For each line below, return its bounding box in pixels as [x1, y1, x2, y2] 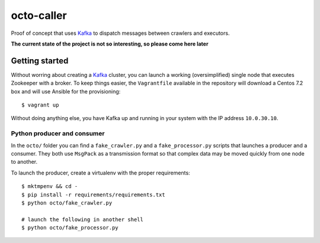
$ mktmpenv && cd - [21, 183, 78, 190]
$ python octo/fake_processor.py [21, 225, 119, 231]
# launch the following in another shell [21, 216, 143, 223]
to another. [11, 158, 38, 166]
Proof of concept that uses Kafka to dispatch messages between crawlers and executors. [11, 30, 230, 37]
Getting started [11, 56, 69, 66]
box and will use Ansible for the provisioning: [11, 88, 121, 95]
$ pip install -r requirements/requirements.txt [21, 191, 165, 198]
